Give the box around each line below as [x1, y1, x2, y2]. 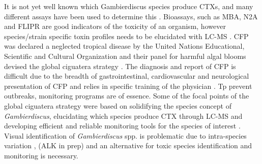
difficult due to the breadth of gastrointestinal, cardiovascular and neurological [4, 71, 249, 81]
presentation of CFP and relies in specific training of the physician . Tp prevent [4, 80, 252, 91]
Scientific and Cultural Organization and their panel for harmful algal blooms [4, 50, 246, 61]
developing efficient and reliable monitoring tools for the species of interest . [4, 120, 241, 131]
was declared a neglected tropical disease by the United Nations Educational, [4, 41, 245, 51]
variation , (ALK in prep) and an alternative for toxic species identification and [4, 140, 252, 151]
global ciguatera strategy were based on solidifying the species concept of [4, 100, 231, 111]
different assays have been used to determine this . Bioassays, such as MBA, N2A [4, 11, 258, 21]
